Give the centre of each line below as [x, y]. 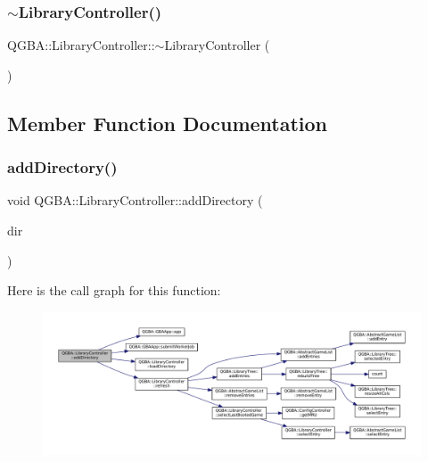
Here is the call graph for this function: [114, 290]
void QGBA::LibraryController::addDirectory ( [135, 200]
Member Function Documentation [168, 123]
